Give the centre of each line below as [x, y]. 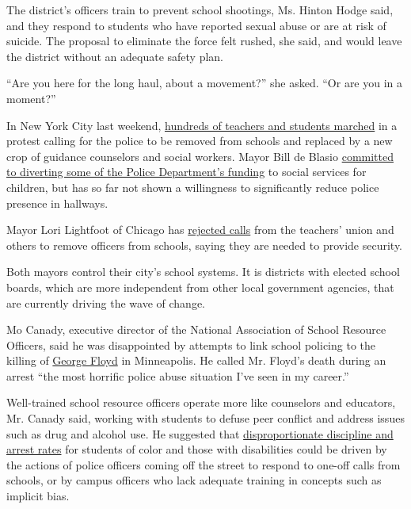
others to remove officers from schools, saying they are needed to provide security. [205, 245]
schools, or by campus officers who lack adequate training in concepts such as [194, 480]
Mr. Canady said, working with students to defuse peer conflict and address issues [205, 418]
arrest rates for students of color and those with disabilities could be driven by [197, 449]
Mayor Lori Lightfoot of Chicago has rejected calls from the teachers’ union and [200, 230]
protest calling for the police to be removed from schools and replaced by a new [200, 141]
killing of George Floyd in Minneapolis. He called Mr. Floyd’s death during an [196, 360]
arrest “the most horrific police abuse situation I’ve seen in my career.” [178, 375]
